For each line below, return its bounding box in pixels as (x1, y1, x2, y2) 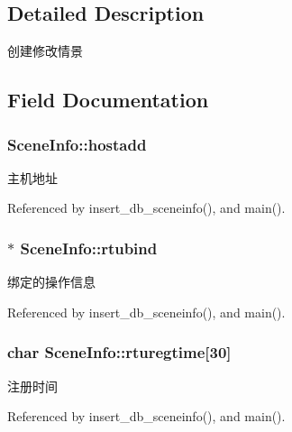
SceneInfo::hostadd (7, 133, 147, 155)
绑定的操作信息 (7, 272, 96, 291)
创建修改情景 (7, 41, 83, 60)
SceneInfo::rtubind (20, 236, 158, 259)
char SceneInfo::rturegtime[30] (7, 341, 232, 363)
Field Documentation (7, 86, 209, 114)
